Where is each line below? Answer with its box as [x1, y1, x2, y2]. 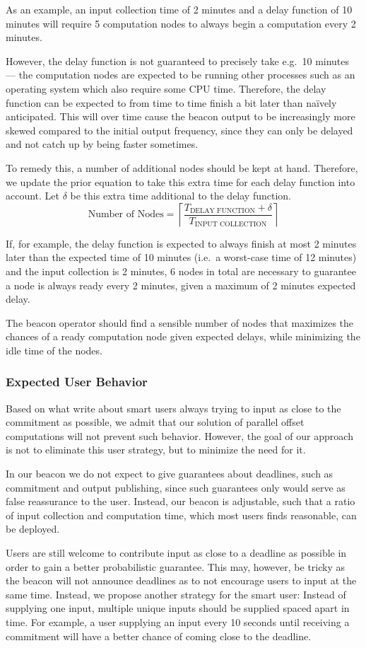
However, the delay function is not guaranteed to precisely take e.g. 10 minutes [6, 53, 350, 68]
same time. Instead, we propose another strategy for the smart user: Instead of [6, 586, 346, 601]
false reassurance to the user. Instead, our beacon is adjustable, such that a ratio [6, 494, 355, 509]
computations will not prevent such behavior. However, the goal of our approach [6, 428, 353, 443]
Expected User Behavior [6, 373, 148, 390]
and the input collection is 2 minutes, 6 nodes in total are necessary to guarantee [6, 263, 356, 278]
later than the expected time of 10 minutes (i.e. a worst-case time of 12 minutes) [6, 250, 357, 265]
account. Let [6, 188, 60, 203]
